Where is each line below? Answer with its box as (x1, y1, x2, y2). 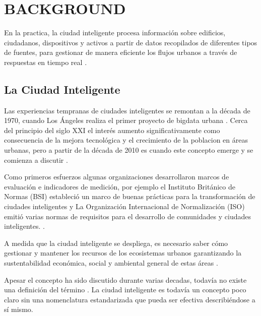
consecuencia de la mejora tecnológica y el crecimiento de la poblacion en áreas (4, 135, 248, 145)
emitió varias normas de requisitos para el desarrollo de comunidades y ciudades (4, 211, 251, 221)
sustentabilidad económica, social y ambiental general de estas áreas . (4, 258, 218, 268)
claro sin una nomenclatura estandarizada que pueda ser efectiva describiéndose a (4, 294, 255, 304)
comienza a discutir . (4, 154, 68, 165)
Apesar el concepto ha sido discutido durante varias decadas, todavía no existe (4, 274, 247, 285)
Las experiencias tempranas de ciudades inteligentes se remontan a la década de (4, 105, 250, 115)
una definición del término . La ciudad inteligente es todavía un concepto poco (4, 284, 246, 295)
